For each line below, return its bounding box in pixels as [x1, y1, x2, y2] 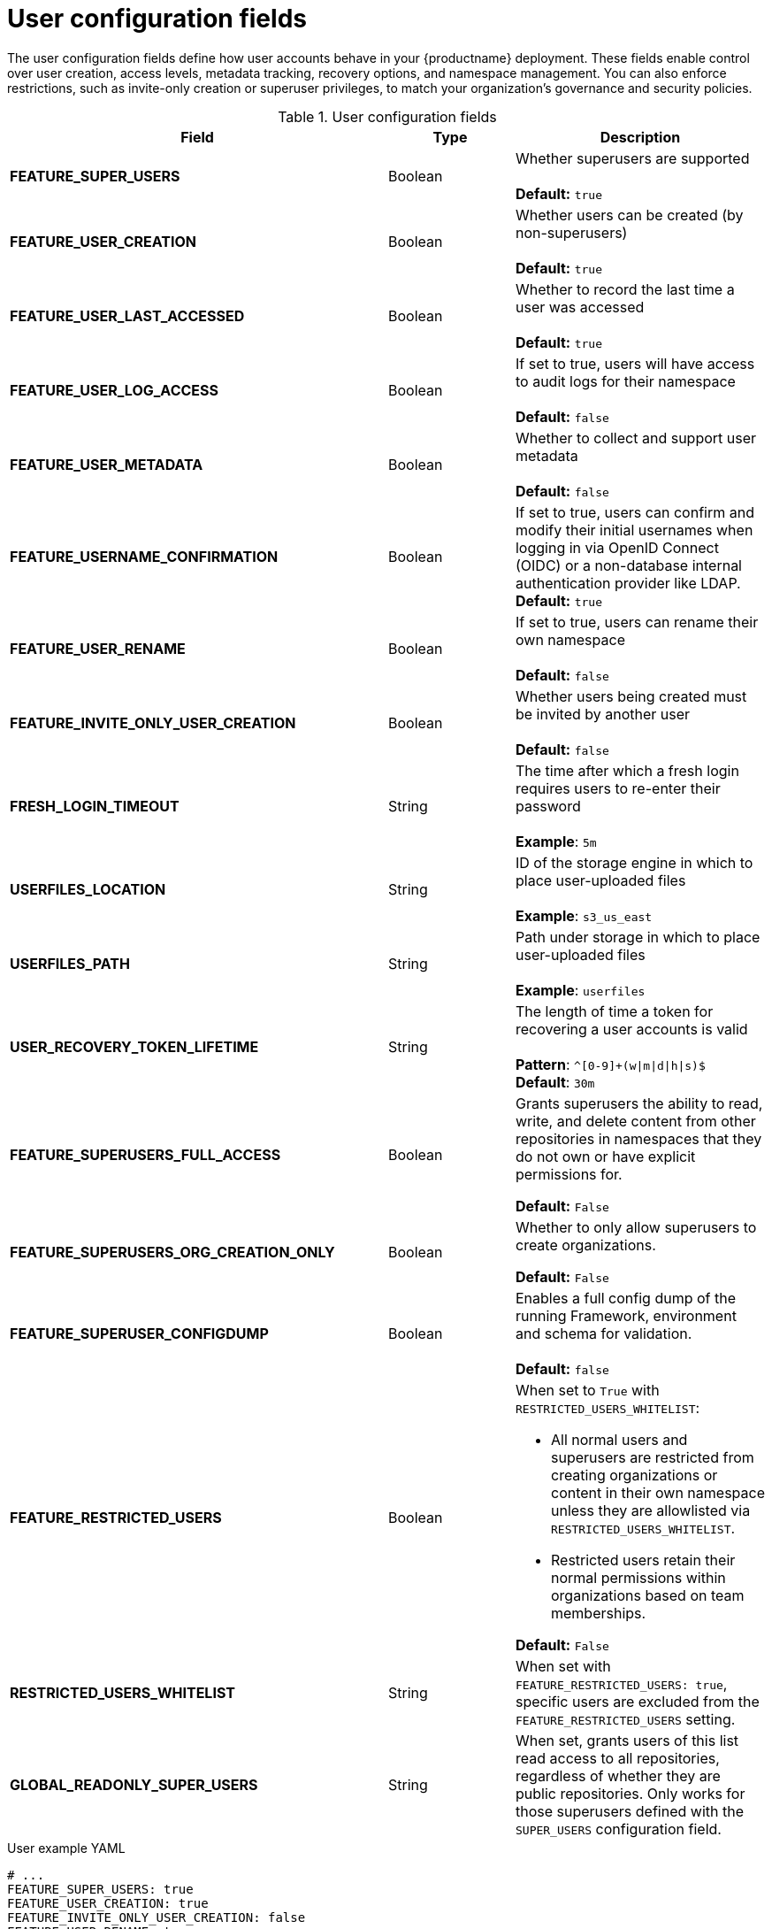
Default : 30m [515, 1072, 595, 1091]
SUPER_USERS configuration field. [515, 1819, 722, 1838]
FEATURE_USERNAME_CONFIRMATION [10, 547, 279, 565]
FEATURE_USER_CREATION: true [7, 1895, 209, 1910]
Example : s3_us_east [515, 906, 653, 925]
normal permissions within [550, 1568, 726, 1587]
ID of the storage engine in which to [515, 853, 753, 872]
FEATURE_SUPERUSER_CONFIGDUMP [10, 1324, 269, 1342]
